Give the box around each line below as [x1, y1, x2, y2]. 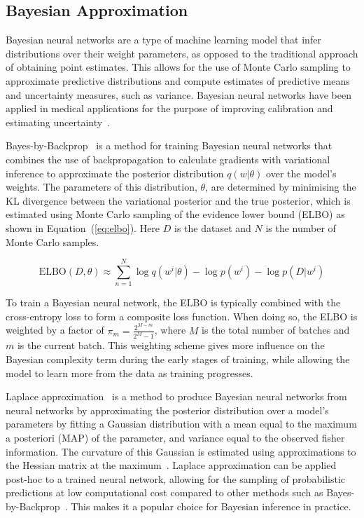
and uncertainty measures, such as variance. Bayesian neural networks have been [6, 87, 351, 102]
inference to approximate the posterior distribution [6, 165, 224, 180]
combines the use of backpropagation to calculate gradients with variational [6, 151, 330, 166]
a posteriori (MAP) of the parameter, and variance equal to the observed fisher [6, 430, 345, 444]
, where [154, 322, 186, 337]
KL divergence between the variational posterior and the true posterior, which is [6, 193, 351, 207]
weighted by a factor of [6, 322, 104, 337]
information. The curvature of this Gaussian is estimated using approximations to [6, 444, 356, 458]
